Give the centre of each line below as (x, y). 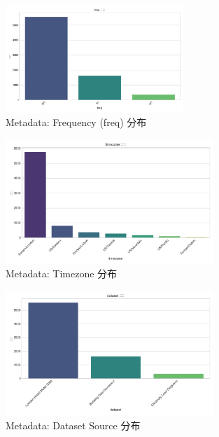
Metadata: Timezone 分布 (62, 273)
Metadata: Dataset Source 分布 (73, 425)
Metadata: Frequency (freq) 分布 (76, 122)
